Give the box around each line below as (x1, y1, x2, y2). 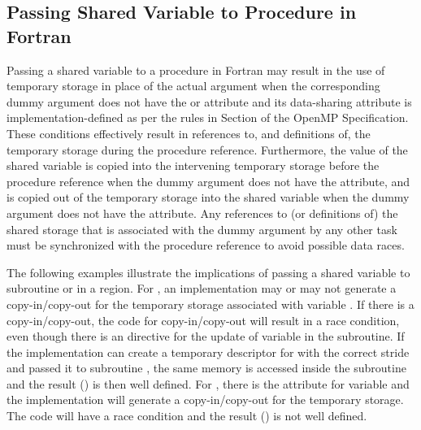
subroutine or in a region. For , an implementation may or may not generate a (7, 280, 397, 297)
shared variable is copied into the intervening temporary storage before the (7, 157, 380, 174)
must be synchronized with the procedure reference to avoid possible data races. (7, 237, 405, 254)
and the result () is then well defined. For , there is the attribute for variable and (7, 375, 410, 392)
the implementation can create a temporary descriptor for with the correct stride (7, 343, 410, 360)
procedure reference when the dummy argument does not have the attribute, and (7, 172, 410, 189)
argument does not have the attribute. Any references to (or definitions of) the (7, 204, 398, 221)
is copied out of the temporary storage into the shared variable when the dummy (7, 189, 410, 206)
